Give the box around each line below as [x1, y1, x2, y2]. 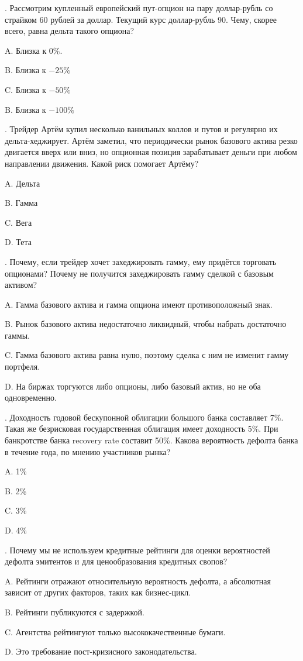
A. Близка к [5, 44, 47, 56]
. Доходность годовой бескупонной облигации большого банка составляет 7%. [5, 411, 284, 423]
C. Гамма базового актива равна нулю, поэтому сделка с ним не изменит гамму [5, 349, 289, 361]
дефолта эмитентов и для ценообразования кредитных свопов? [5, 555, 228, 567]
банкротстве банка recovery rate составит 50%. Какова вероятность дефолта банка [5, 434, 298, 446]
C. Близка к [5, 83, 46, 95]
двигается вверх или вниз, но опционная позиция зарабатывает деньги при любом [5, 146, 297, 158]
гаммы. [5, 329, 30, 341]
